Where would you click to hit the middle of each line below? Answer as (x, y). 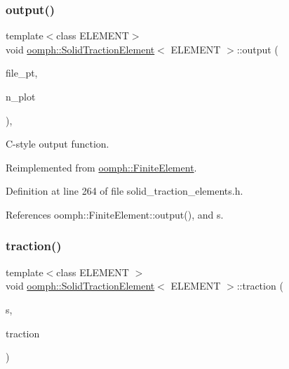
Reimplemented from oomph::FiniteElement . (101, 167)
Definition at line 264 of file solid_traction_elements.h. (125, 191)
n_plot (21, 96)
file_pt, (22, 73)
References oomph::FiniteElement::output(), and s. (115, 214)
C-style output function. (58, 144)
